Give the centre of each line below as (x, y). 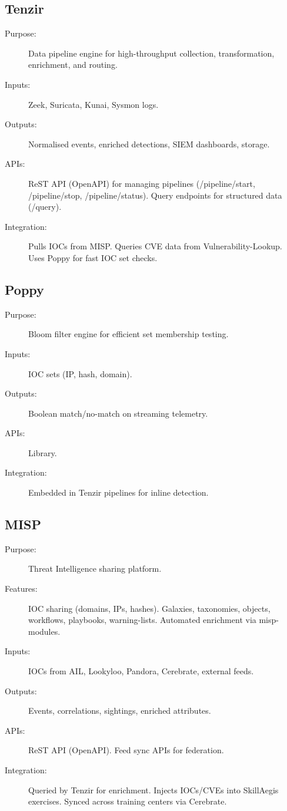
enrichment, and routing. (73, 65)
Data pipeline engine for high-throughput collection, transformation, (151, 53)
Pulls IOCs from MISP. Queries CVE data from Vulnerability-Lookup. (155, 246)
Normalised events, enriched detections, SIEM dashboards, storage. (149, 144)
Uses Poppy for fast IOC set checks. (93, 257)
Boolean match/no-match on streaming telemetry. (118, 413)
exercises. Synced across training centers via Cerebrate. (128, 801)
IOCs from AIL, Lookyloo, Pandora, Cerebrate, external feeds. (141, 671)
